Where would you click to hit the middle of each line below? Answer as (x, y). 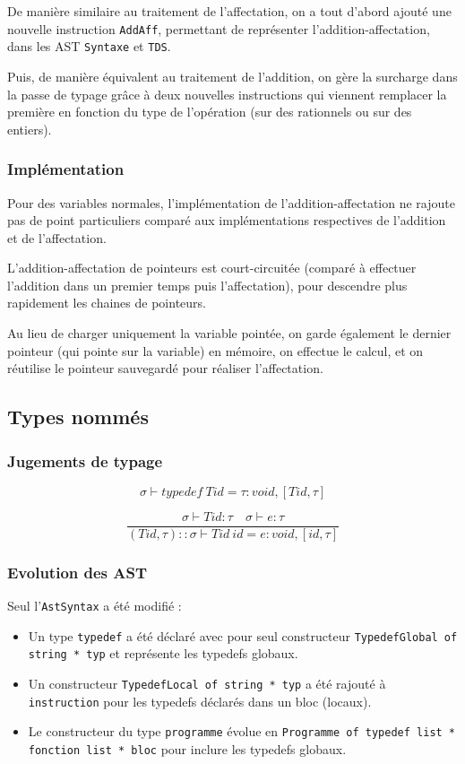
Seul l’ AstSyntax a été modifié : (95, 606)
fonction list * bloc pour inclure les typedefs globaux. (187, 749)
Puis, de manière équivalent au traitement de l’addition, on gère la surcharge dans (232, 76)
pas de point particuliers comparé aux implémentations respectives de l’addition (227, 220)
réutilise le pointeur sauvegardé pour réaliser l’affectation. (165, 368)
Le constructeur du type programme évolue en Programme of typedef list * (242, 731)
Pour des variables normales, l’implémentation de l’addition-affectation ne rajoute (231, 202)
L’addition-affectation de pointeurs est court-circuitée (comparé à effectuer (212, 268)
